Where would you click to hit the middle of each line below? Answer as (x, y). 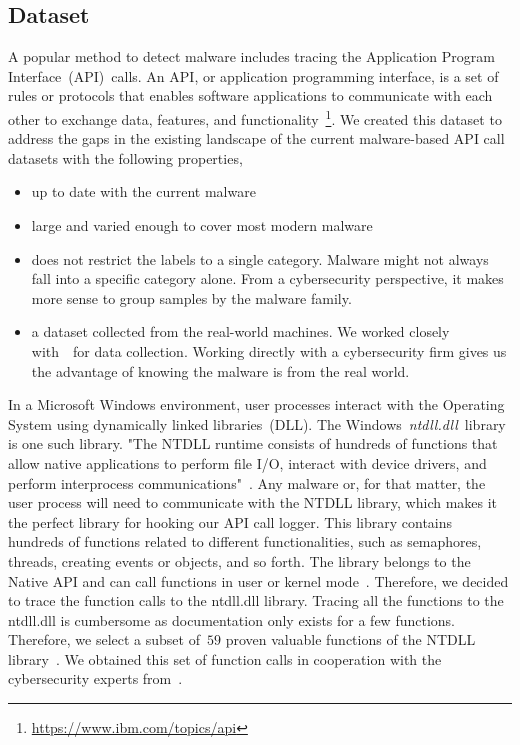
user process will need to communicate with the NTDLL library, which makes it (253, 502)
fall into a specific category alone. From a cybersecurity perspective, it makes (267, 278)
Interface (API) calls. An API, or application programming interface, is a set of (253, 75)
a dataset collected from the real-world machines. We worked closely (240, 331)
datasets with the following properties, (125, 157)
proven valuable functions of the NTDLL (350, 639)
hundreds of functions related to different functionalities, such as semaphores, (245, 541)
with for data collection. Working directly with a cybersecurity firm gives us (269, 350)
